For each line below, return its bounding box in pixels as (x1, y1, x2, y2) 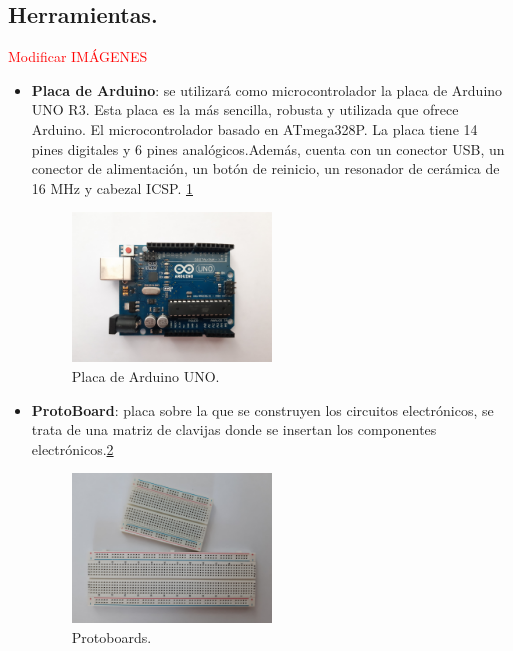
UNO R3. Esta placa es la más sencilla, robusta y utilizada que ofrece (31, 99, 459, 120)
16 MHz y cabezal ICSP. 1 (31, 177, 193, 198)
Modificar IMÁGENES (8, 46, 148, 67)
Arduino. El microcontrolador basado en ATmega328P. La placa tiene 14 (31, 118, 478, 139)
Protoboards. (71, 627, 152, 648)
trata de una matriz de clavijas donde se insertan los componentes (31, 419, 437, 440)
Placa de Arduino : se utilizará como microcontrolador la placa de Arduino (31, 79, 503, 100)
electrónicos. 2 (31, 438, 114, 459)
